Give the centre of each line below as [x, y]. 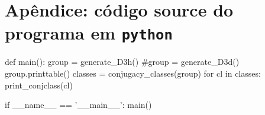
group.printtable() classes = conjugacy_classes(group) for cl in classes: [133, 73]
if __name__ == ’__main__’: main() [78, 105]
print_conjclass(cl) [39, 85]
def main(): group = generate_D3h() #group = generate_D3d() [122, 62]
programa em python [89, 33]
